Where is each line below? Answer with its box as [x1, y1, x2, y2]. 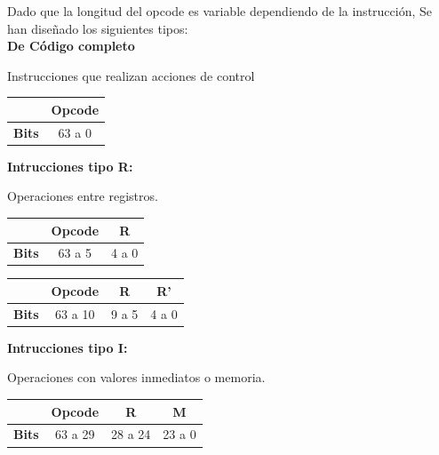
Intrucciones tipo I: [7, 338, 128, 356]
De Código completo [7, 36, 135, 55]
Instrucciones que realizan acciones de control [7, 66, 255, 84]
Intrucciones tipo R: [7, 156, 133, 175]
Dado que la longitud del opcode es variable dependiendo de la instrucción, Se [7, 2, 433, 20]
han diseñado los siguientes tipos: [7, 19, 188, 37]
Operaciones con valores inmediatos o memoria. [7, 368, 266, 387]
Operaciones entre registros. [7, 187, 158, 205]
